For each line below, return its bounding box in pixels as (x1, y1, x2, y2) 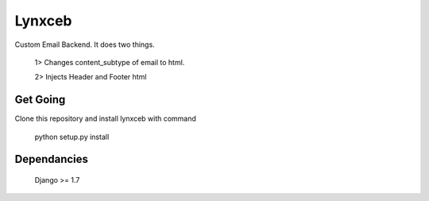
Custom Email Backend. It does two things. (14, 40, 155, 49)
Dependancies (14, 153, 89, 166)
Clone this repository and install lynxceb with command (14, 114, 196, 123)
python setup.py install (34, 132, 110, 141)
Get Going (14, 93, 66, 106)
